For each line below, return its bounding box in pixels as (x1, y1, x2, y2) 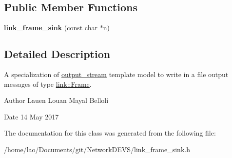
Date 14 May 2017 (4, 111, 59, 121)
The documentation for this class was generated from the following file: (4, 128, 216, 138)
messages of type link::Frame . (4, 79, 92, 89)
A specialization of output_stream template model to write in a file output (4, 69, 229, 79)
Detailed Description (4, 46, 111, 61)
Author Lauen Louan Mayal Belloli (4, 95, 109, 105)
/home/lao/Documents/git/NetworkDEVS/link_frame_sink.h (4, 144, 190, 154)
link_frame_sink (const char (4, 22, 97, 33)
